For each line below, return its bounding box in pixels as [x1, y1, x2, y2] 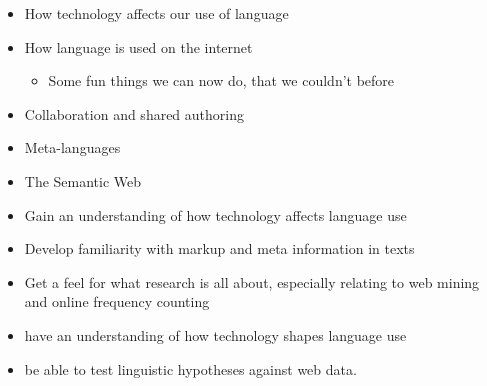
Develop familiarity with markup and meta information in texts [24, 238, 415, 259]
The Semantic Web [24, 170, 142, 191]
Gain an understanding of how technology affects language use [24, 204, 407, 225]
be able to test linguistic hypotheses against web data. [24, 358, 357, 379]
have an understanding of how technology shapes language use [24, 324, 407, 345]
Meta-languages [24, 137, 121, 158]
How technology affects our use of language [24, 3, 289, 23]
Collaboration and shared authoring [24, 103, 244, 124]
